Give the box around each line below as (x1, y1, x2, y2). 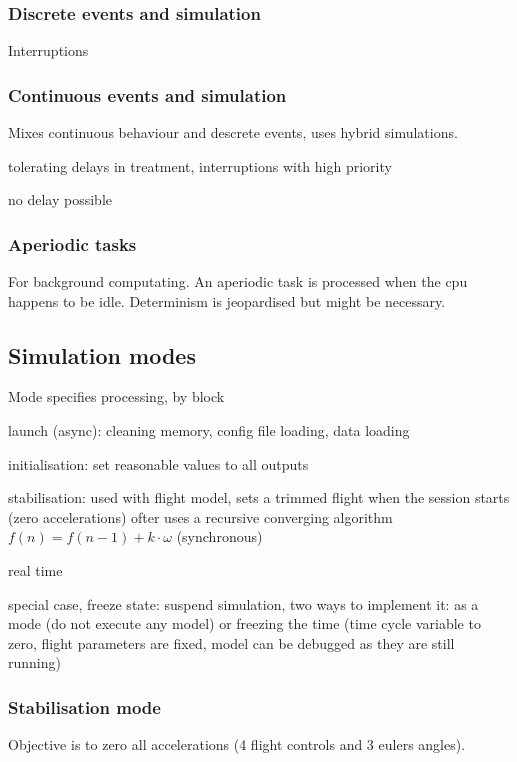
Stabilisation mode (8, 694, 161, 719)
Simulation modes (8, 339, 196, 370)
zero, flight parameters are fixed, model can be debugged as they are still (8, 632, 455, 653)
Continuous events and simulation (8, 82, 287, 107)
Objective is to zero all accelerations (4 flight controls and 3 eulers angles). (8, 734, 466, 755)
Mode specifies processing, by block (8, 386, 225, 407)
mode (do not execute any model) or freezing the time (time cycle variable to (8, 613, 481, 634)
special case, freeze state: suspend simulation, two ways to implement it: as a (8, 593, 479, 614)
